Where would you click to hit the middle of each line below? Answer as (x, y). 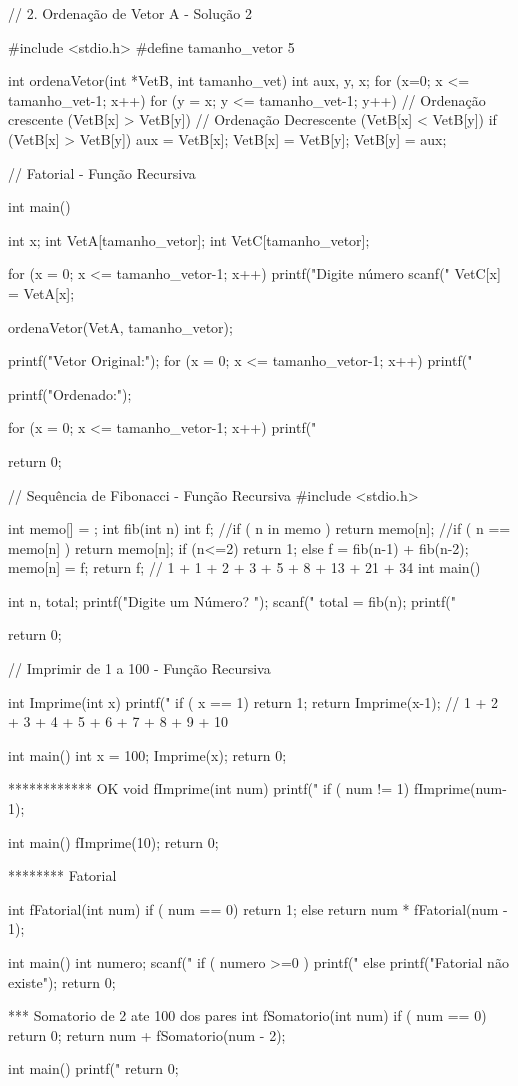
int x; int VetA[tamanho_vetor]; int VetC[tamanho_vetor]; (189, 239)
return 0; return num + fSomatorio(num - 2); (147, 1034)
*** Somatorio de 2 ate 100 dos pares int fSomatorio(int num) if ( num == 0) (247, 1015)
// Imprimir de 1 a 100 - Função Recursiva (139, 668)
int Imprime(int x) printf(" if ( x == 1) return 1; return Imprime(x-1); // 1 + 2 (253, 701)
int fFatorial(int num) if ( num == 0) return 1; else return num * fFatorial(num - (258, 908)
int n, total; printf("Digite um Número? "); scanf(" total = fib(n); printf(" (232, 600)
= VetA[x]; (41, 292)
